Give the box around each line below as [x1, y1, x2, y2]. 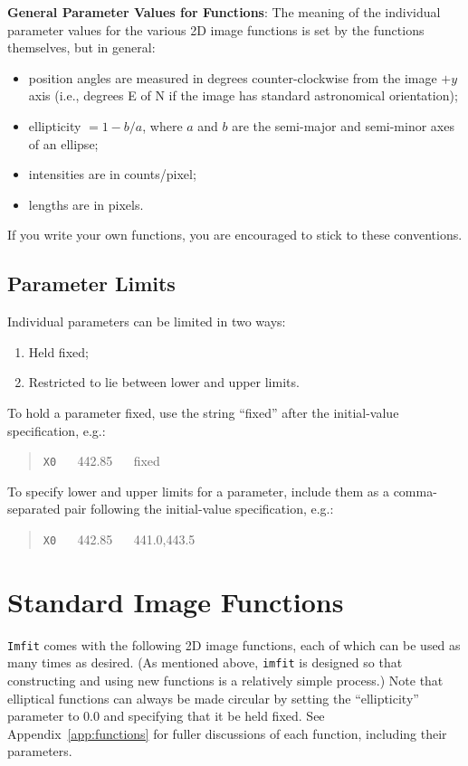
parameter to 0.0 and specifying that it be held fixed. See [7, 706, 325, 725]
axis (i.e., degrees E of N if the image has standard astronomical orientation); [28, 86, 458, 105]
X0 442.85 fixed [43, 451, 160, 470]
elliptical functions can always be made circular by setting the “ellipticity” [7, 688, 419, 707]
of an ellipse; [28, 134, 99, 153]
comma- [393, 481, 437, 500]
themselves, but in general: [7, 38, 156, 57]
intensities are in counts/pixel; [28, 165, 196, 184]
